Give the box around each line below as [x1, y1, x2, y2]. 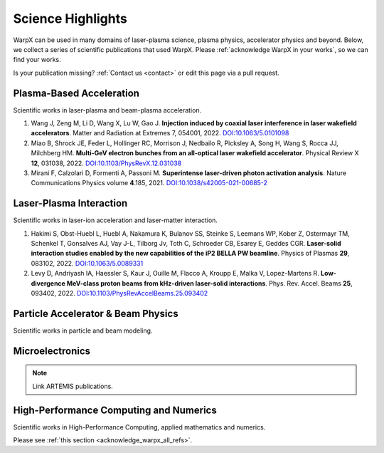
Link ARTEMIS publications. [32, 382, 113, 390]
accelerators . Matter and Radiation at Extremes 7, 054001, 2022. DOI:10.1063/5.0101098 [31, 129, 289, 137]
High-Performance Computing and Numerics [13, 404, 217, 416]
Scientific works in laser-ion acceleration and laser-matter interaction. [13, 216, 218, 224]
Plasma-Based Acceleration [13, 87, 140, 99]
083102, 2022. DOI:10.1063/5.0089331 [31, 259, 144, 267]
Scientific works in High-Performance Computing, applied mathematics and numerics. [13, 422, 266, 431]
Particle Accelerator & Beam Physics [13, 307, 178, 320]
